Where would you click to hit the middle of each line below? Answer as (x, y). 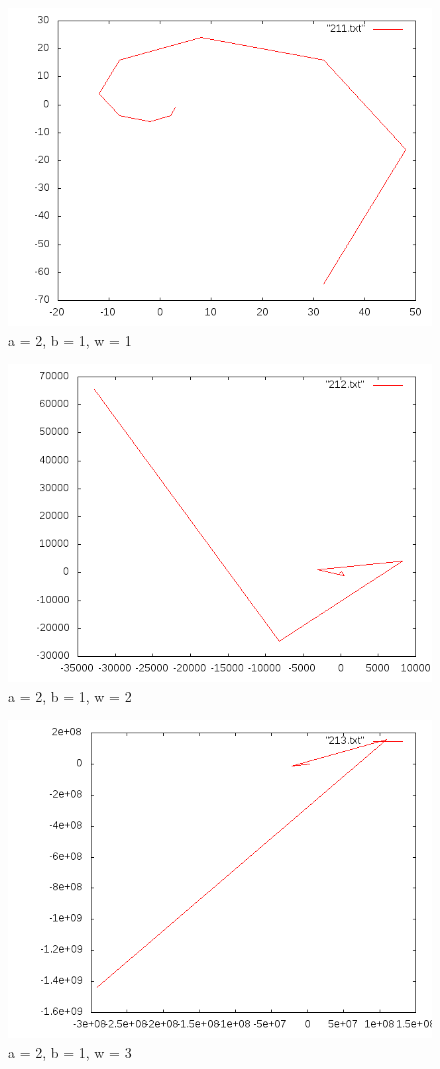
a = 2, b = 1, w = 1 (70, 339)
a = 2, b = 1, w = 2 (70, 695)
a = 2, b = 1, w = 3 (70, 1051)
